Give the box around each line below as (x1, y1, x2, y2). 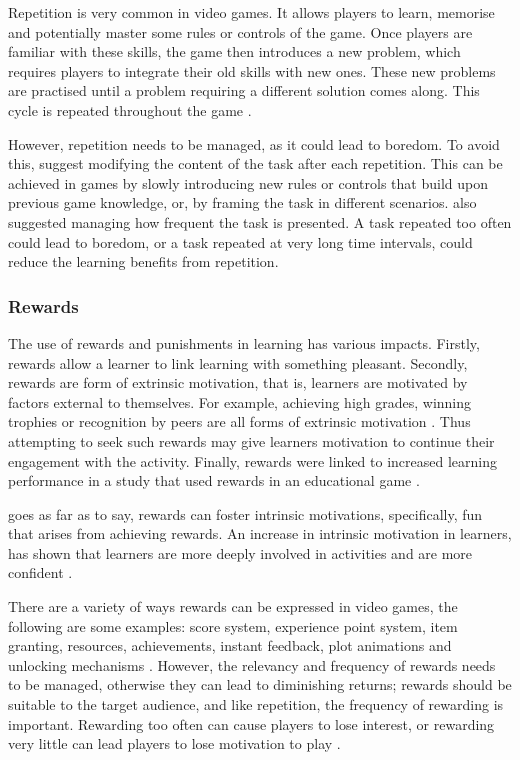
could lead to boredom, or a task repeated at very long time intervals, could (8, 231, 473, 252)
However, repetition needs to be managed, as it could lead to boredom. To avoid (8, 133, 500, 154)
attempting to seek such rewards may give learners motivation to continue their (8, 430, 495, 451)
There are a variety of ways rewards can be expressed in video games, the (8, 596, 458, 617)
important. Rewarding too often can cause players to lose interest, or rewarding (8, 713, 495, 734)
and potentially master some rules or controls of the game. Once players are (8, 21, 473, 42)
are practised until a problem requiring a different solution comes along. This (8, 80, 480, 101)
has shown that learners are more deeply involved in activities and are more (8, 542, 473, 563)
